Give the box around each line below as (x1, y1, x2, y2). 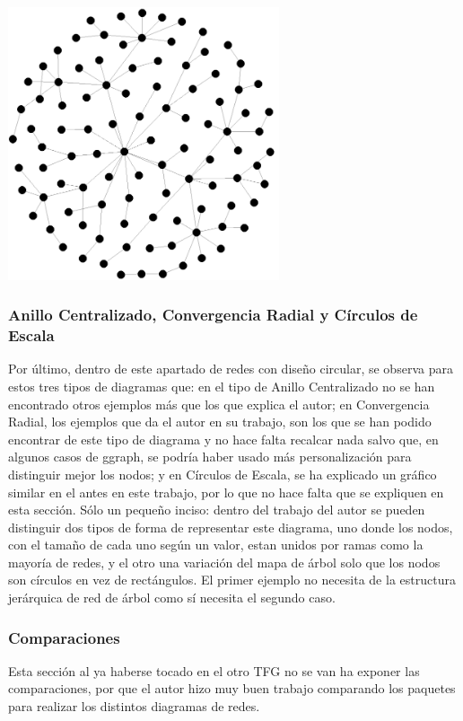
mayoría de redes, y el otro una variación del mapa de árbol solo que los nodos (8, 552, 441, 571)
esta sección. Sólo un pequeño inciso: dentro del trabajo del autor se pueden (8, 500, 425, 519)
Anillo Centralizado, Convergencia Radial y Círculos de (8, 303, 418, 326)
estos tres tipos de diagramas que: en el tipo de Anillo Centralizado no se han (8, 376, 435, 395)
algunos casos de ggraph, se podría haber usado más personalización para (8, 447, 412, 466)
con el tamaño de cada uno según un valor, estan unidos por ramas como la (8, 535, 424, 554)
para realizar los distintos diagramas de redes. (8, 697, 260, 716)
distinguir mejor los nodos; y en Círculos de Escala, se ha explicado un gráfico (8, 464, 437, 483)
